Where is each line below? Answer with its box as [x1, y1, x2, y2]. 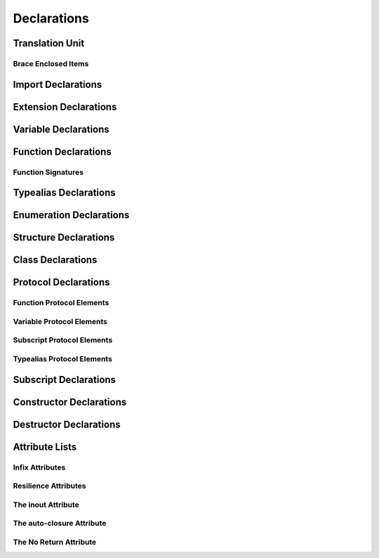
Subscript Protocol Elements [13, 335, 113, 345]
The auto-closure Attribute [13, 519, 107, 528]
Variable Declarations [13, 123, 110, 135]
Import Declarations [13, 78, 102, 91]
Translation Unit [13, 37, 85, 49]
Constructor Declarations [13, 396, 127, 408]
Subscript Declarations [13, 373, 116, 386]
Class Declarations [13, 254, 98, 266]
